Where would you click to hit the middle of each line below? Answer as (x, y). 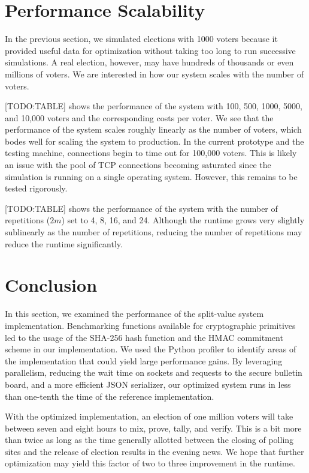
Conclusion (51, 285)
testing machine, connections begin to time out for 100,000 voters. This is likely (151, 153)
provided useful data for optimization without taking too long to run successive (150, 50)
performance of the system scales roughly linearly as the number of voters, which (153, 129)
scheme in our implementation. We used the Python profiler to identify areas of (151, 349)
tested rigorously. (36, 188)
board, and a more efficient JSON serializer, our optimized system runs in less (148, 384)
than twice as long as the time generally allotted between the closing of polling (149, 440)
